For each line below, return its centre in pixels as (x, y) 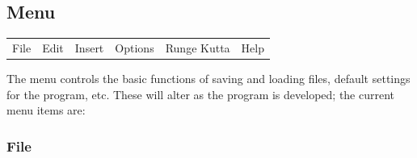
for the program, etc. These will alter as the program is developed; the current (201, 94)
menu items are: (46, 110)
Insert (89, 47)
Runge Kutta (198, 47)
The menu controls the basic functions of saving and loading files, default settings (208, 79)
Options (135, 47)
